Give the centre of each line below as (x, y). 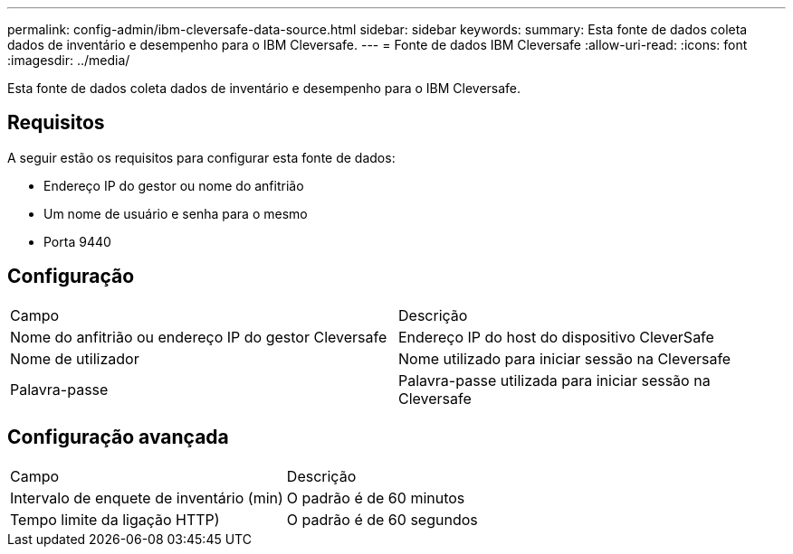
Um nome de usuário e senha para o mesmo (176, 213)
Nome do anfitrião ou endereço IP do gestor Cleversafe (199, 337)
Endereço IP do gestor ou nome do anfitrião (174, 185)
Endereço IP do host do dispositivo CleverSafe (556, 337)
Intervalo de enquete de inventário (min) (147, 498)
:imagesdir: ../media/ (69, 60)
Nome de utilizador (75, 358)
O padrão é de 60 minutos (376, 498)
